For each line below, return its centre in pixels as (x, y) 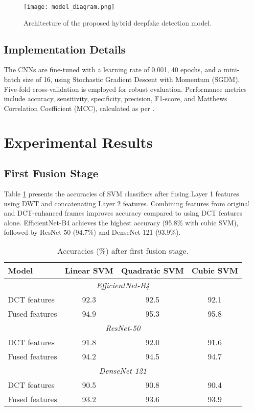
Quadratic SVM (152, 270)
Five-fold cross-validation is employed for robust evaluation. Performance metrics (125, 89)
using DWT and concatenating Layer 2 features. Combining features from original (127, 203)
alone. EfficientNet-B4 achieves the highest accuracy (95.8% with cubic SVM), (121, 222)
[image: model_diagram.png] (69, 7)
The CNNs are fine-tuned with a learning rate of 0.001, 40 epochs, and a (113, 69)
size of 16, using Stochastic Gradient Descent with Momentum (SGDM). (131, 79)
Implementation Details (65, 49)
